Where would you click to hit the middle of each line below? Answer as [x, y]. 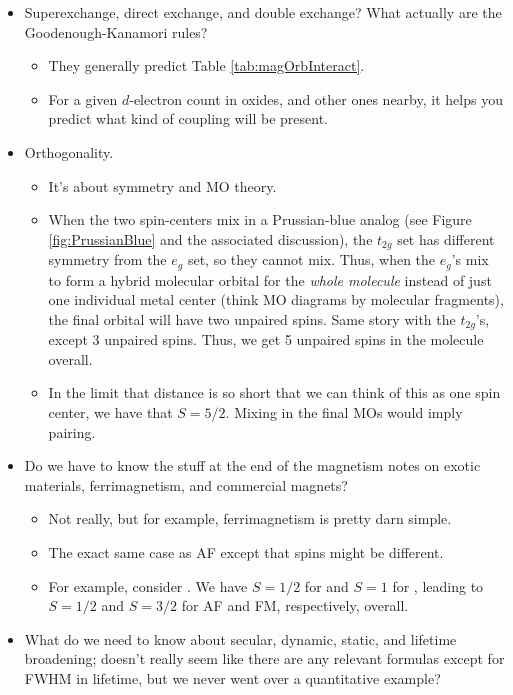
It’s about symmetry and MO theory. [162, 185]
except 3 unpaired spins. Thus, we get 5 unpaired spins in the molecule [266, 339]
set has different [446, 238]
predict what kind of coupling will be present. [188, 118]
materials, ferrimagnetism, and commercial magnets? [186, 484]
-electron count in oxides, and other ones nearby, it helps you [316, 98]
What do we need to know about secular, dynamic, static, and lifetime [240, 638]
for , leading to [438, 585]
